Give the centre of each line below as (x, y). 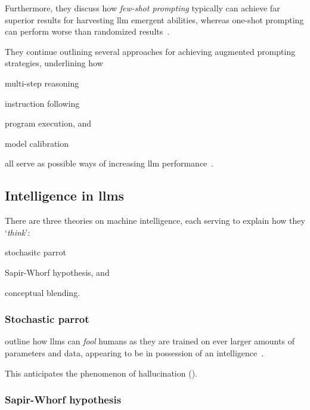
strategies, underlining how (54, 63)
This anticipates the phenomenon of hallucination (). (101, 373)
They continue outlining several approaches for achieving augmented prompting (150, 51)
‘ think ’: (18, 232)
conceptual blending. (43, 292)
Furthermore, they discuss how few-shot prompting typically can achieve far (142, 8)
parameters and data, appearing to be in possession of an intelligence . (134, 352)
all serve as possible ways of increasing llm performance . (109, 163)
